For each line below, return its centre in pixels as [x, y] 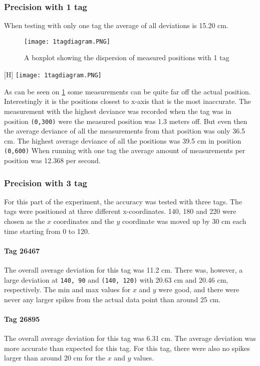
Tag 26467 [22, 250]
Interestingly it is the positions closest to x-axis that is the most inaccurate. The [128, 101]
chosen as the [25, 221]
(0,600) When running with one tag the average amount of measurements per [125, 150]
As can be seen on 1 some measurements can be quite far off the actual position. [127, 91]
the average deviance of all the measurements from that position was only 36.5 [125, 131]
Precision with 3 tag [46, 182]
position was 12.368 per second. [52, 160]
